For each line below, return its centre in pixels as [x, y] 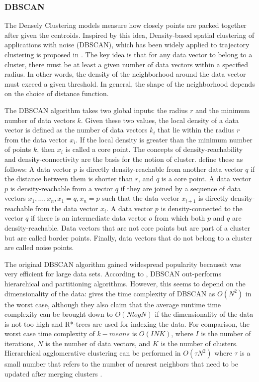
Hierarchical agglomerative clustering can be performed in [93, 353]
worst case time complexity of [50, 333]
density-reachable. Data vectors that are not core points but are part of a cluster [128, 227]
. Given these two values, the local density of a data [160, 120]
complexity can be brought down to [59, 314]
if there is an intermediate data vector [88, 218]
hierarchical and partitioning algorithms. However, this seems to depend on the [125, 283]
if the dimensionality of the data [204, 314]
